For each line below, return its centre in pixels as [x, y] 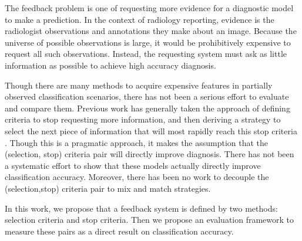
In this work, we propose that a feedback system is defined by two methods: [141, 208]
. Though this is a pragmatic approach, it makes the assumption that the [137, 142]
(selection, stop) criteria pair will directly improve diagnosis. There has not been [150, 154]
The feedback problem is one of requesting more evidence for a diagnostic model [149, 8]
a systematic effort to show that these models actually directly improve [133, 165]
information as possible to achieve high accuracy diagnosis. [110, 65]
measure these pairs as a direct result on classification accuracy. [119, 231]
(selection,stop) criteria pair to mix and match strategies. [108, 188]
